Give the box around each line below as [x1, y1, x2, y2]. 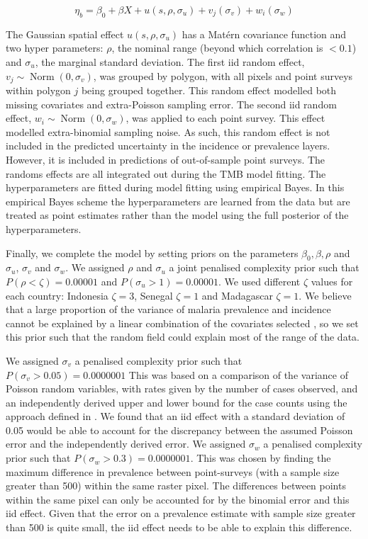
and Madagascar [201, 288, 273, 302]
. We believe [299, 288, 352, 302]
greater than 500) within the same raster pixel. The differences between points [6, 478, 346, 493]
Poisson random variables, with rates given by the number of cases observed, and [6, 381, 358, 396]
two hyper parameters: [6, 40, 104, 55]
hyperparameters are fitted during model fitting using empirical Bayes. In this [6, 180, 345, 195]
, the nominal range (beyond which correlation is [111, 40, 323, 55]
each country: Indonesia [6, 288, 108, 302]
